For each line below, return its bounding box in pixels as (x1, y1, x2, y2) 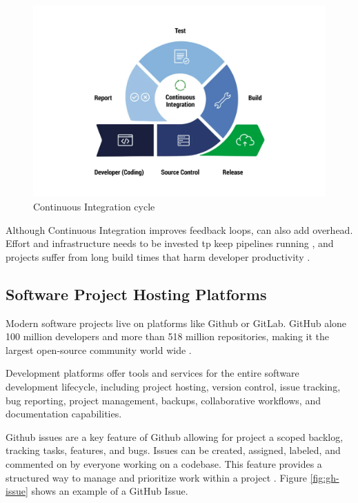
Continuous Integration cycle (33, 199, 155, 214)
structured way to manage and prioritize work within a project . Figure (6, 470, 307, 484)
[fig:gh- (310, 470, 339, 484)
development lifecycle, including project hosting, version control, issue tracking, (6, 379, 341, 393)
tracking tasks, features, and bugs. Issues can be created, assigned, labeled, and (6, 443, 341, 457)
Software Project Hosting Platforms (6, 283, 267, 304)
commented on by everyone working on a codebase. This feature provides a (6, 456, 322, 471)
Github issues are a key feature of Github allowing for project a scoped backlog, (6, 429, 344, 444)
